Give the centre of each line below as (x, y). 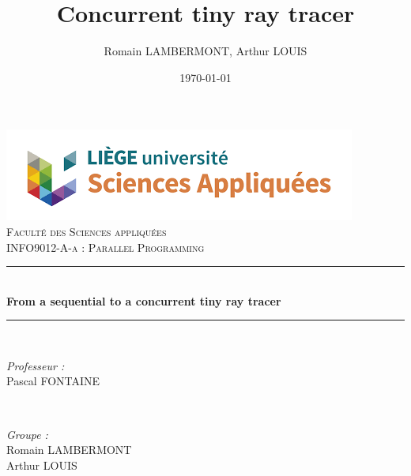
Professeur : (36, 365)
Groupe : (27, 434)
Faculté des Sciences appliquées (87, 231)
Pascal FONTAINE (53, 381)
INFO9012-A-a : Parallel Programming (106, 247)
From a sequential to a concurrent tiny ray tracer (144, 300)
